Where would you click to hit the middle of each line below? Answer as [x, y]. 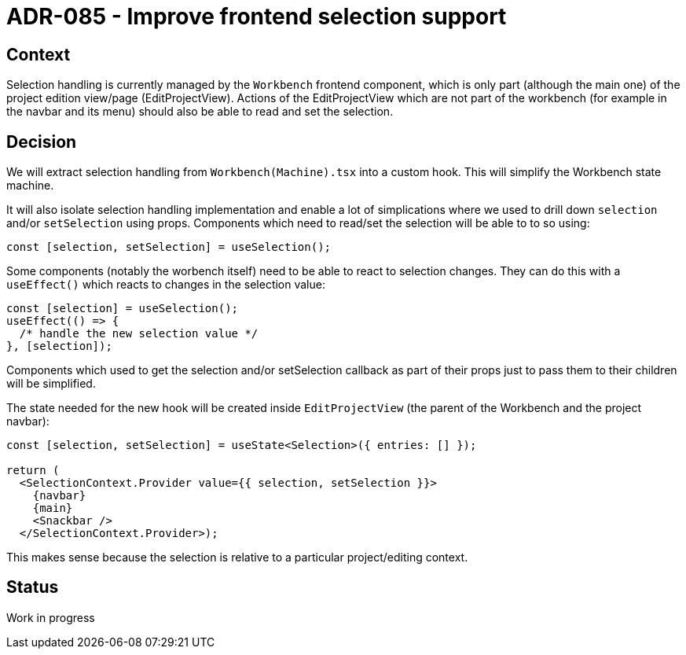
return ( [33, 471]
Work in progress [51, 617]
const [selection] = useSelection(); [123, 309]
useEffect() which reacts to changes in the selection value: [166, 285]
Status [33, 587]
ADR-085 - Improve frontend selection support [257, 17]
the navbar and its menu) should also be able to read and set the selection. [200, 112]
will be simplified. [51, 384]
